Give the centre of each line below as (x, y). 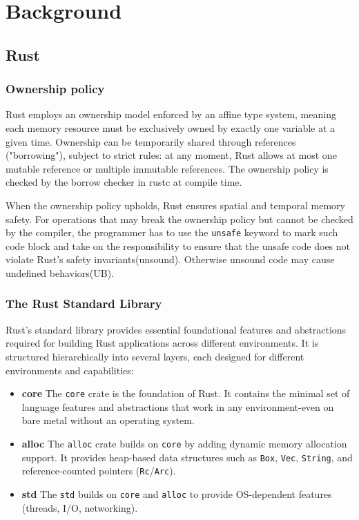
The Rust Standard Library (84, 304)
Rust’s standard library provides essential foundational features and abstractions (176, 329)
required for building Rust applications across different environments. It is (162, 343)
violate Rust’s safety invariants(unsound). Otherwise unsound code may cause (170, 259)
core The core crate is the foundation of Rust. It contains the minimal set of (186, 393)
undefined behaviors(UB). (60, 272)
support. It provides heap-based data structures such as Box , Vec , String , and (187, 457)
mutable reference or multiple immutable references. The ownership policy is (167, 168)
